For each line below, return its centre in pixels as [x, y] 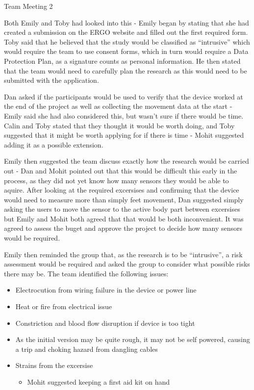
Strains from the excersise [54, 365]
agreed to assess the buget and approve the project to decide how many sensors [123, 228]
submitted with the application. [51, 80]
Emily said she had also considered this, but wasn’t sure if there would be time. [124, 115]
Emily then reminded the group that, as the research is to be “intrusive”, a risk [123, 254]
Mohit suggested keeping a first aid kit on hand [98, 382]
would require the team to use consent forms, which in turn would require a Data [126, 51]
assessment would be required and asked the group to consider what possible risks [127, 264]
